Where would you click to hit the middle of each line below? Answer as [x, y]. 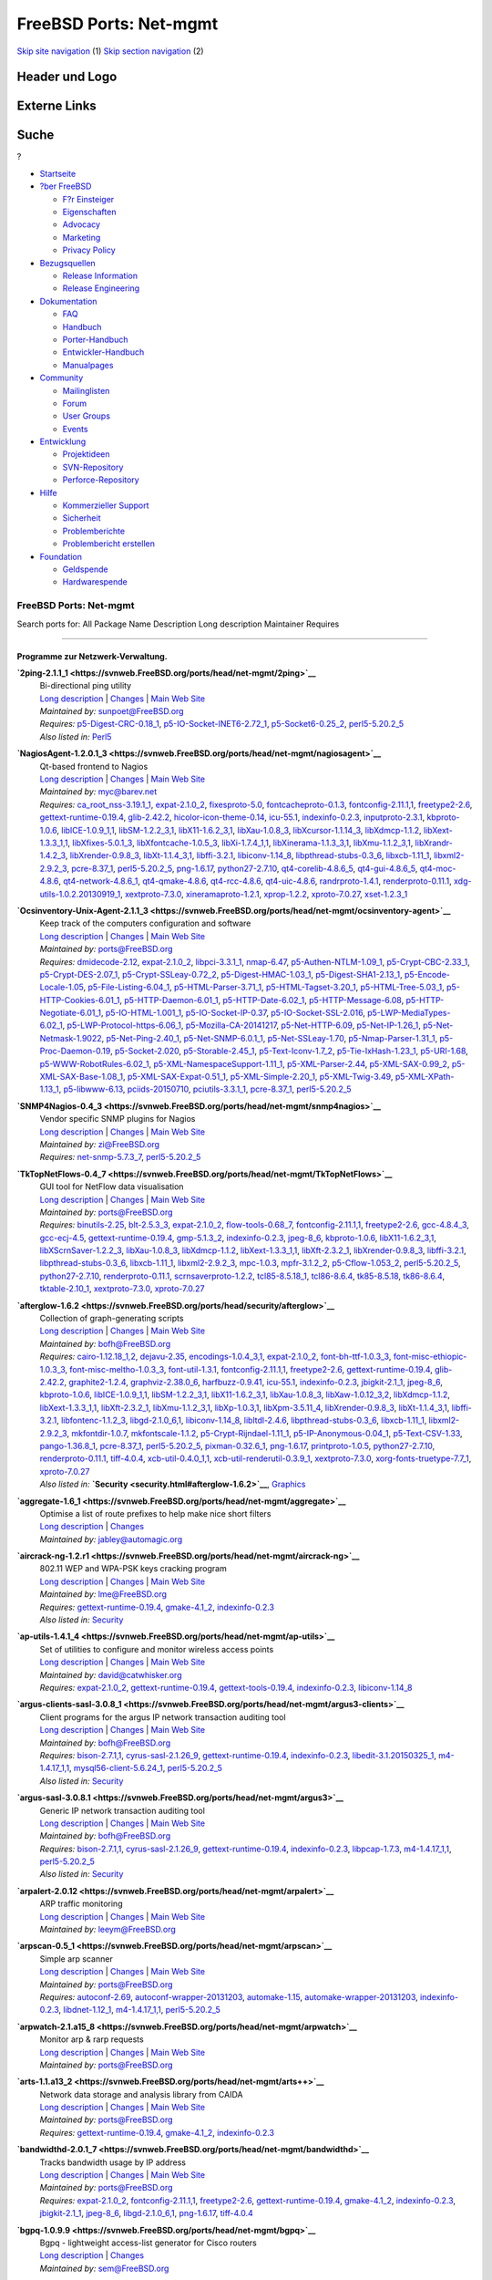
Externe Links [57, 106]
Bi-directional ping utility [86, 686]
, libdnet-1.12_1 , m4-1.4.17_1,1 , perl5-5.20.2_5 [139, 2010]
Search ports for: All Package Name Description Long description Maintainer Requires [178, 624]
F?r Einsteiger [88, 199]
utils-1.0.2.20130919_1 [80, 894]
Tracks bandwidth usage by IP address [113, 2162]
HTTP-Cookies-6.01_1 [80, 1000]
